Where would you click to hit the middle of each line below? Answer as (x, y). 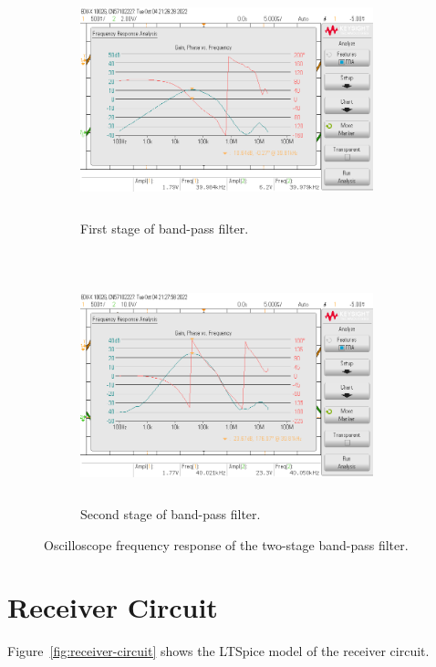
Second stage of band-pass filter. (171, 513)
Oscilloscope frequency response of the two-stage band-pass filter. (226, 544)
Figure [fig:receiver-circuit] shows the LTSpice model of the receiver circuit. (218, 651)
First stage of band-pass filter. (165, 229)
